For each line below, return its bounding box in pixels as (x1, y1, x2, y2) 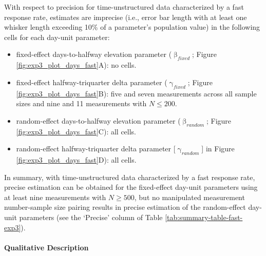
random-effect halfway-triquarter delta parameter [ (16, 143, 176, 154)
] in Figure (201, 143, 235, 154)
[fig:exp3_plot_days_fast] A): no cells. (16, 60, 137, 70)
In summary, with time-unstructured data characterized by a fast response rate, (4, 171, 255, 182)
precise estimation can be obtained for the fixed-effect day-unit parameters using (4, 182, 258, 192)
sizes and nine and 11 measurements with (16, 98, 147, 109)
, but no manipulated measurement (134, 191, 245, 202)
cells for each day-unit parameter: (4, 31, 110, 42)
